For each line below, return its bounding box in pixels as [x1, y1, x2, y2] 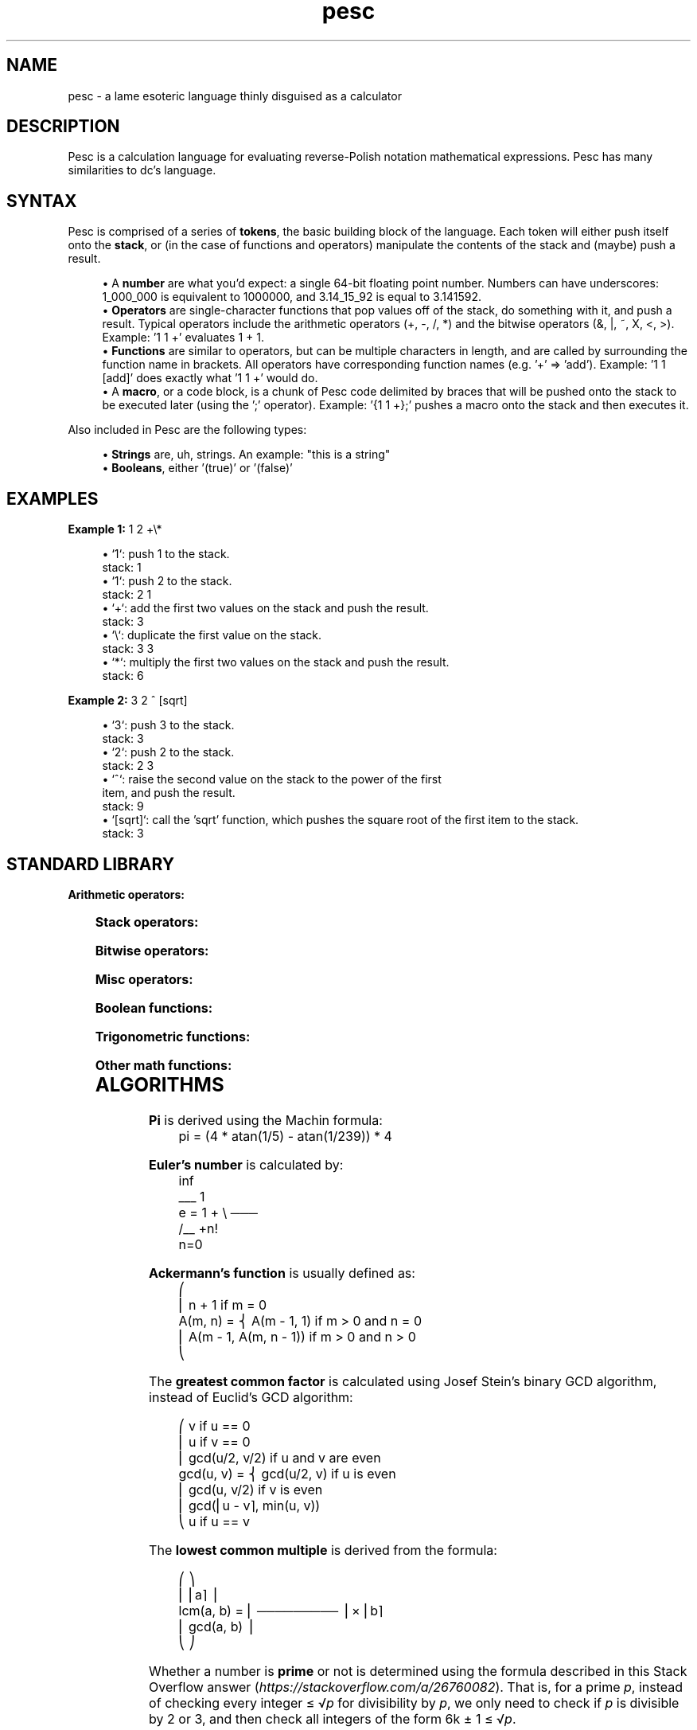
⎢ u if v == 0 [178, 1433, 251, 1450]
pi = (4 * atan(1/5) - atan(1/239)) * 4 [178, 1127, 392, 1144]
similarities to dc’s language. [68, 163, 216, 178]
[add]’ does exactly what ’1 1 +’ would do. [102, 371, 318, 385]
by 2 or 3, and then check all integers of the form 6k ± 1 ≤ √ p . [149, 1710, 516, 1727]
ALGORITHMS [95, 1072, 224, 1096]
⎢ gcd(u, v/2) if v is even [178, 1481, 323, 1498]
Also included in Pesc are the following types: [68, 423, 307, 437]
